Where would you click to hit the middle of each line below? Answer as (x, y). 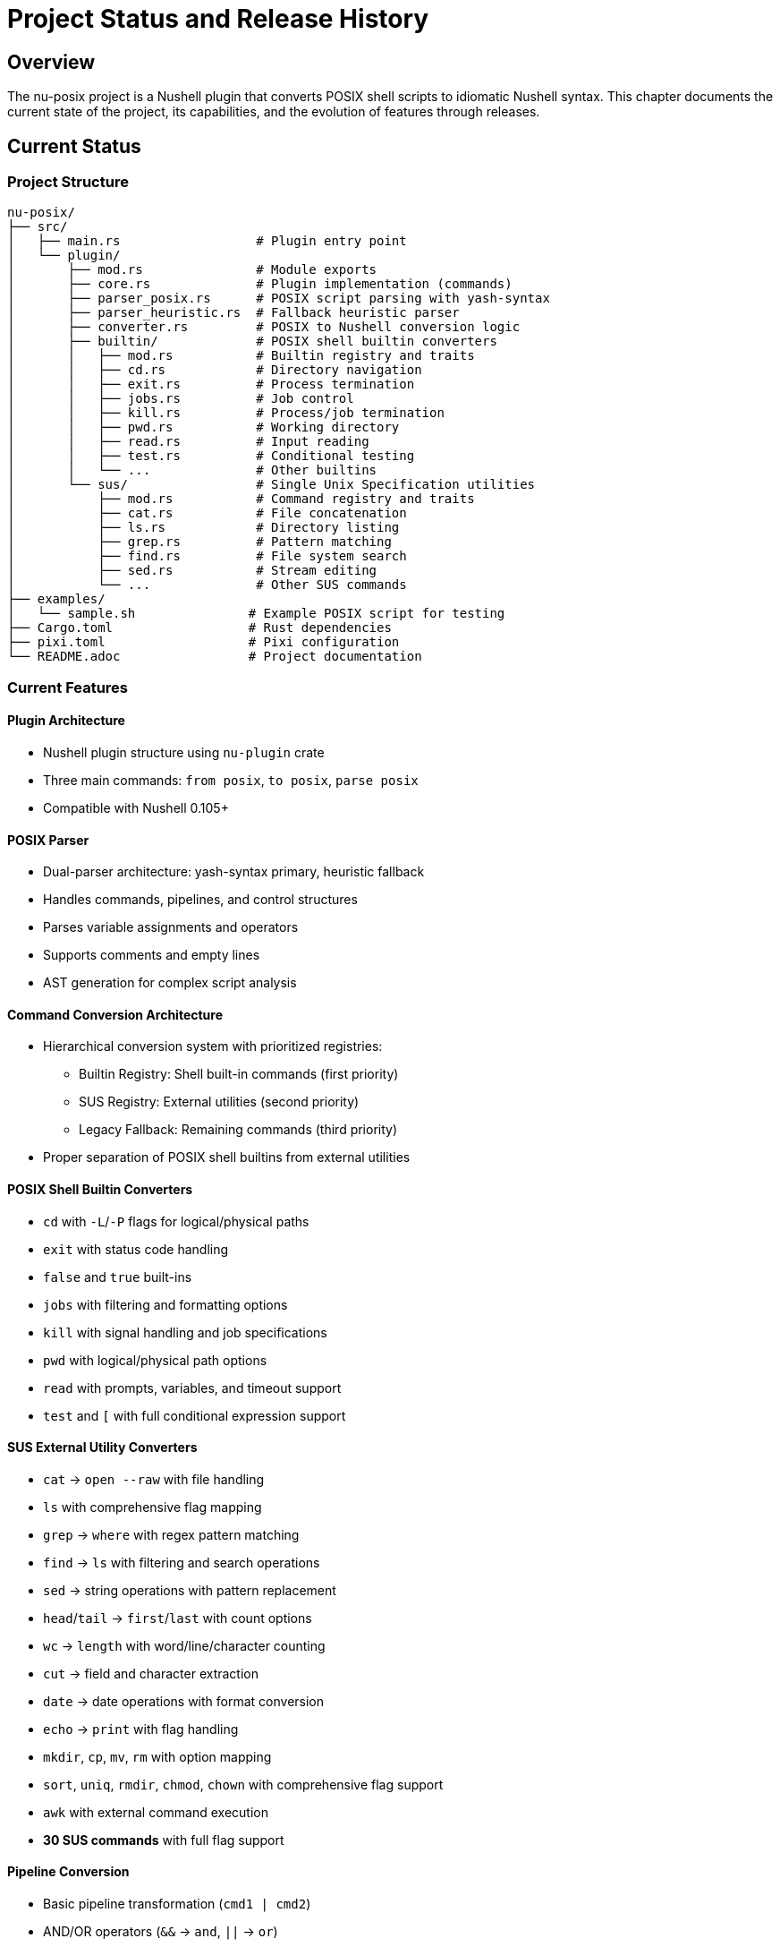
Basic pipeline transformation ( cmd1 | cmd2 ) (177, 1904)
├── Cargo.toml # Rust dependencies (199, 628)
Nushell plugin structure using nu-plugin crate (184, 752)
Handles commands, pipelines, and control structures (200, 900)
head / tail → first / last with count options (178, 1618)
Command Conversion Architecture (115, 1014)
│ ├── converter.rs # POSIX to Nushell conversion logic (264, 327)
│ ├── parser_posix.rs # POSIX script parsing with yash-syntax (279, 299)
